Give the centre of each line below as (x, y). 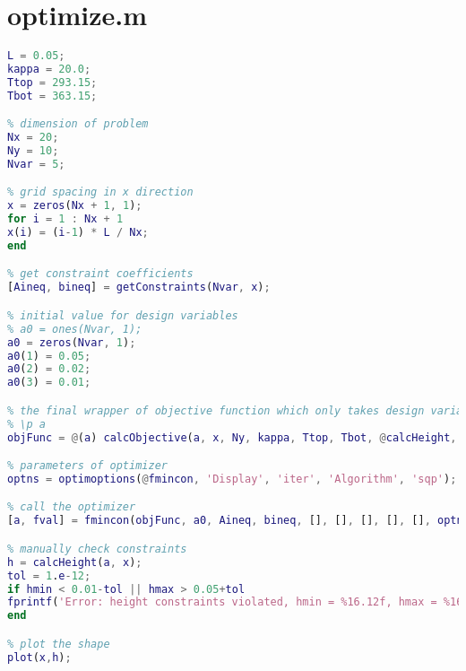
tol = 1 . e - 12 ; (49, 575)
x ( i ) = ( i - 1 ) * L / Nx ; (78, 233)
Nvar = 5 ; (36, 164)
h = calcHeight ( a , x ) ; (75, 562)
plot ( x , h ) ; (39, 657)
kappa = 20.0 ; (49, 69)
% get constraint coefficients (100, 274)
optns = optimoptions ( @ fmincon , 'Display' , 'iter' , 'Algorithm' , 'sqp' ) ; (232, 479)
